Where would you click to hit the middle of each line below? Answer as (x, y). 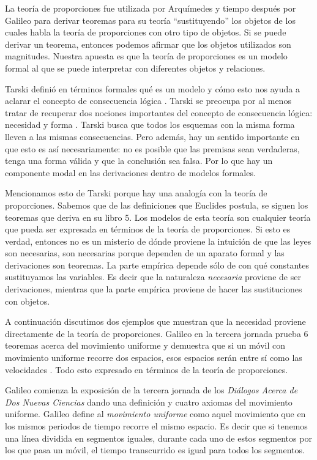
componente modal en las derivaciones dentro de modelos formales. (130, 172)
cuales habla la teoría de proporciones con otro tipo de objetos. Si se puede (146, 32)
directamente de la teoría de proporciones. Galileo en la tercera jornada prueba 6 (157, 333)
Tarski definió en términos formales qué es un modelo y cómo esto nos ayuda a (152, 88)
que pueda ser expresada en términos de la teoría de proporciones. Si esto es (148, 229)
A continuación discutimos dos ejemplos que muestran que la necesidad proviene (155, 321)
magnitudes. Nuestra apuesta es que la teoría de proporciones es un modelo (146, 56)
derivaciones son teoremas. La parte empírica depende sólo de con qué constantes (157, 265)
